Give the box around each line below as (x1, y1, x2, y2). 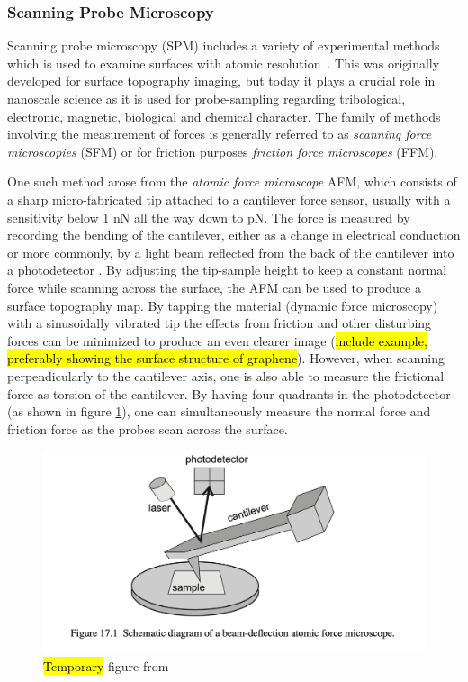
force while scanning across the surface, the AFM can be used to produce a (7, 277, 421, 296)
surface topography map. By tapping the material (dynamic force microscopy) (7, 296, 438, 314)
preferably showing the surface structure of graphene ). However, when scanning (7, 349, 445, 368)
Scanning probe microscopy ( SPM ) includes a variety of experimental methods (7, 36, 440, 55)
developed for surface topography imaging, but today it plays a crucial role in (7, 71, 436, 90)
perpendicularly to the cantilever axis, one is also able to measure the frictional (7, 366, 445, 385)
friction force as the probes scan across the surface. (7, 419, 288, 438)
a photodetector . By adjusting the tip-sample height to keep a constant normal (7, 260, 447, 279)
